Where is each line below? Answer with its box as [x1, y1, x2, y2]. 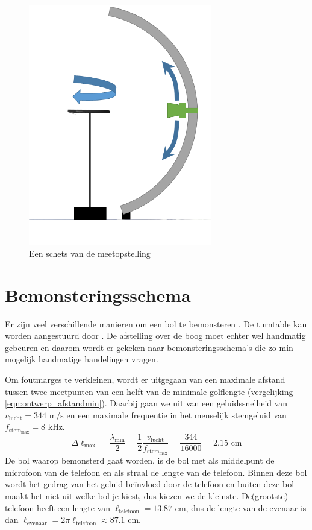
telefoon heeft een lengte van [5, 501, 110, 514]
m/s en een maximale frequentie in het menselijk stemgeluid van [49, 408, 287, 421]
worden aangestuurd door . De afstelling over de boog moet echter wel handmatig [5, 329, 306, 342]
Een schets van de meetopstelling [29, 247, 151, 259]
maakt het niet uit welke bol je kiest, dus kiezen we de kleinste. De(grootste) [5, 489, 289, 502]
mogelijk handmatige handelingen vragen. [5, 353, 158, 365]
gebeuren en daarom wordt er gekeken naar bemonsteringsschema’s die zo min [5, 341, 293, 353]
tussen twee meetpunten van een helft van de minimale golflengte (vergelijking [5, 385, 293, 397]
